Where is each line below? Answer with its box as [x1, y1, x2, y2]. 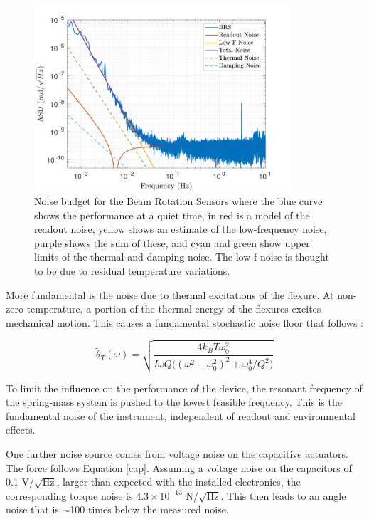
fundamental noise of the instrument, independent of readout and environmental [6, 408, 355, 423]
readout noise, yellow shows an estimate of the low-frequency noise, [34, 221, 327, 236]
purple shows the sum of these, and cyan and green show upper [34, 235, 310, 250]
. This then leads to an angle [220, 488, 346, 503]
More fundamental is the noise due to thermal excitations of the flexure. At [6, 287, 334, 302]
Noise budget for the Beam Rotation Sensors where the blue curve [34, 194, 323, 209]
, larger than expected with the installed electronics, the [56, 474, 301, 489]
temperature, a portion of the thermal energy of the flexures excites [26, 301, 321, 316]
